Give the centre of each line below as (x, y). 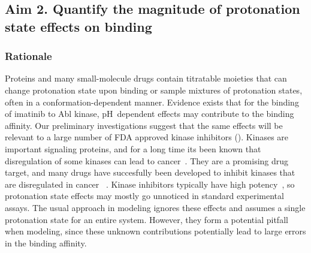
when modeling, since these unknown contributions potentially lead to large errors (155, 231)
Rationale (28, 56)
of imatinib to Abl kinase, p (56, 114)
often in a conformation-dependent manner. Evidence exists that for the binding (152, 102)
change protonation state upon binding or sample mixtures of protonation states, (154, 90)
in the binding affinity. (46, 243)
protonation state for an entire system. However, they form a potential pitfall (147, 219)
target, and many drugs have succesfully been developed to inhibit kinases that (150, 172)
